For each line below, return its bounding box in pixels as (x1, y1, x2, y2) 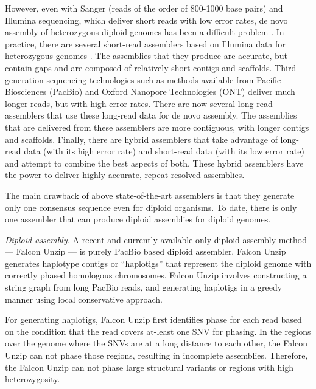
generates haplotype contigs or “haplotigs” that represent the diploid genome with (5, 256, 312, 269)
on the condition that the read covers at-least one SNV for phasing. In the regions (5, 325, 311, 337)
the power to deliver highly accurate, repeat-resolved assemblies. (5, 168, 245, 181)
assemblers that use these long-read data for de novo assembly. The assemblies (5, 109, 297, 122)
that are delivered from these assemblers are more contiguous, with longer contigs (5, 120, 309, 133)
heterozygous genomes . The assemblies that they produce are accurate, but (5, 49, 288, 62)
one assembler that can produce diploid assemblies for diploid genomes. (5, 213, 271, 225)
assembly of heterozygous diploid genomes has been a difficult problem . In (5, 26, 284, 38)
